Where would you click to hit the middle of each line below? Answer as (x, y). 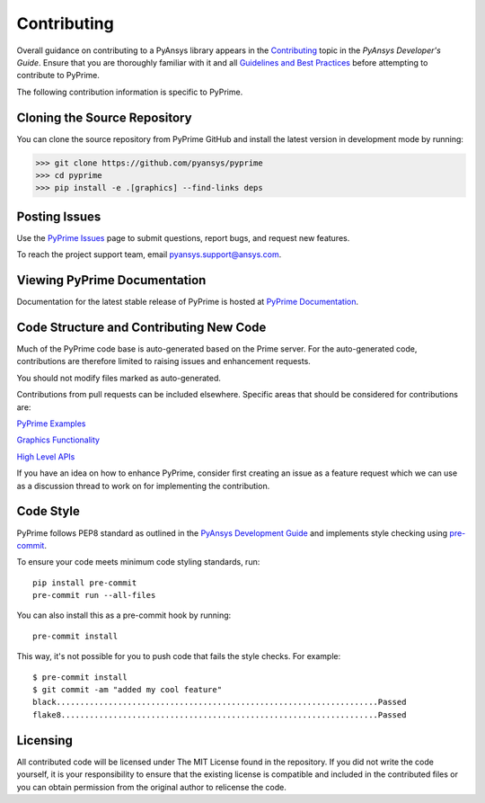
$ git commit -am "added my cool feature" (128, 690)
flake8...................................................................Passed (220, 714)
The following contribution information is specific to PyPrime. (130, 92)
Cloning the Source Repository (104, 117)
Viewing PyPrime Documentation (111, 280)
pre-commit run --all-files (94, 595)
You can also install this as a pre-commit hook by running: (124, 615)
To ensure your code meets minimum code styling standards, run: (138, 562)
